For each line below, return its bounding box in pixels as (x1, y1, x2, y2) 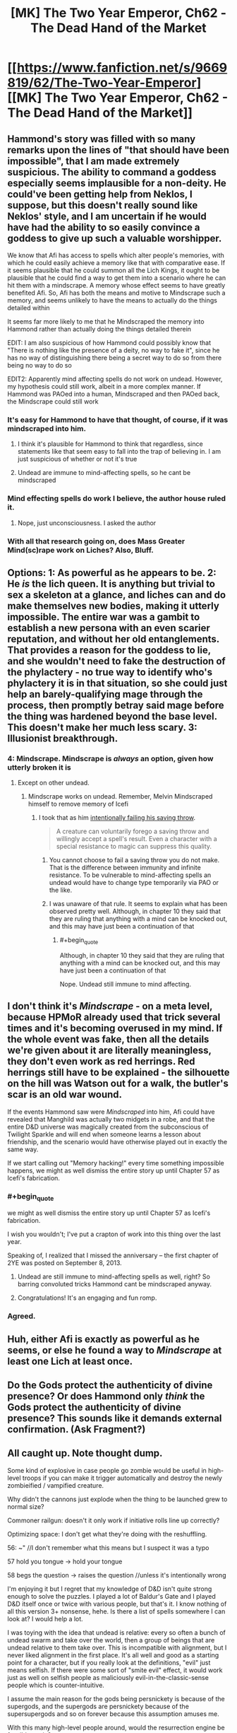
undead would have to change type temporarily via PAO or (49, 879, 219, 887)
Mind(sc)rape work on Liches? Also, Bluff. (7, 545, 154, 555)
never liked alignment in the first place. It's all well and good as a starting (7, 1650, 219, 1659)
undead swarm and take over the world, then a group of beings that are (7, 1635, 215, 1644)
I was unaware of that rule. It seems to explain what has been (49, 900, 228, 908)
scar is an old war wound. (7, 1088, 122, 1100)
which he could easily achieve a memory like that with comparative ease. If (7, 259, 226, 266)
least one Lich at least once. (7, 1355, 133, 1367)
